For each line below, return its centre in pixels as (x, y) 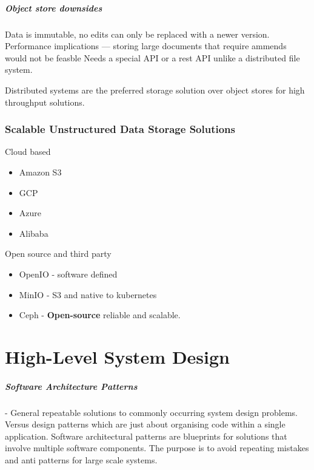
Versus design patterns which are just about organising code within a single (145, 424)
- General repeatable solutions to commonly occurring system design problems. (151, 412)
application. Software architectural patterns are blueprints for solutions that (146, 436)
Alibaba (34, 233)
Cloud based (28, 152)
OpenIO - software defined (68, 274)
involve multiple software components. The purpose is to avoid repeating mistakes (157, 448)
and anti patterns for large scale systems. (81, 460)
